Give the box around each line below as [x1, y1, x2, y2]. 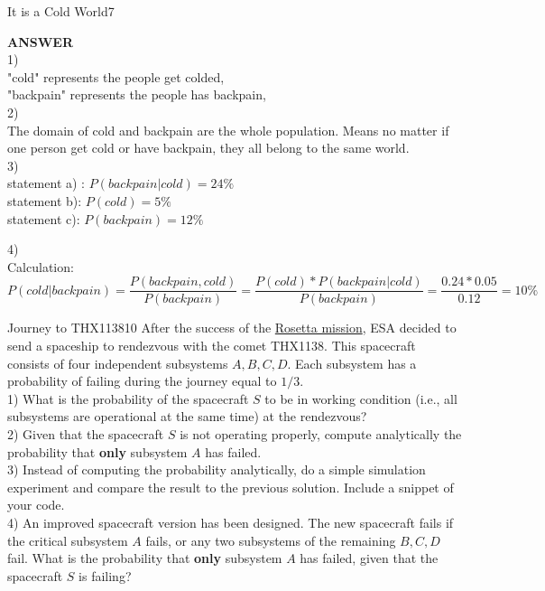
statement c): [7, 209, 80, 228]
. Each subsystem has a [287, 353, 417, 372]
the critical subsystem [7, 530, 128, 549]
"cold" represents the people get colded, [7, 67, 225, 86]
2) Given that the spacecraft [7, 424, 164, 443]
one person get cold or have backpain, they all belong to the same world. [7, 138, 410, 157]
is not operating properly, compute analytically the [180, 424, 462, 443]
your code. [7, 495, 65, 514]
